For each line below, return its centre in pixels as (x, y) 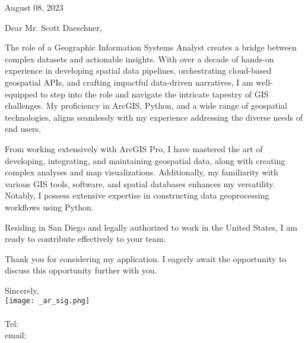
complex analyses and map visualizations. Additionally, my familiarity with (142, 172)
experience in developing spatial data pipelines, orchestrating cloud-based (138, 70)
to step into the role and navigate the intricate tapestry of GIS (154, 94)
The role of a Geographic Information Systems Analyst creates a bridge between (151, 47)
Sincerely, (22, 290)
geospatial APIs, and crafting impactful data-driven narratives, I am (129, 82)
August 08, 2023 (34, 7)
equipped (21, 94)
